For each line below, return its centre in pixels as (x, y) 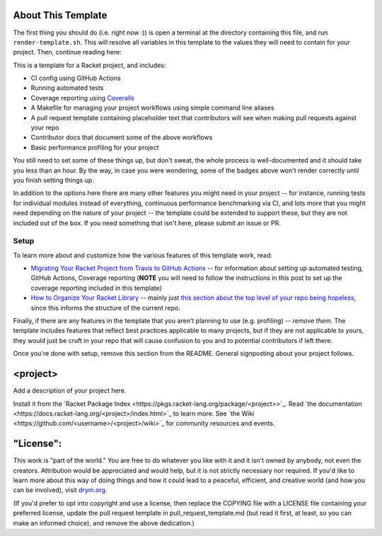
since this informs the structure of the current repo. (105, 308)
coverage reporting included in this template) (97, 288)
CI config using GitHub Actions (76, 78)
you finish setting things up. (54, 180)
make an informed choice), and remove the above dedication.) (104, 523)
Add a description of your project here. (70, 391)
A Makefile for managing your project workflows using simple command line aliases (153, 108)
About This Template (60, 15)
